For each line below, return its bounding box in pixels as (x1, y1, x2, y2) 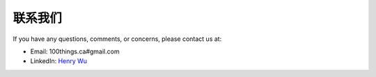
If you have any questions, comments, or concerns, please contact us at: (13, 35, 222, 43)
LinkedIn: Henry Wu (30, 57, 87, 65)
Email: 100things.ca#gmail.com (30, 47, 120, 55)
